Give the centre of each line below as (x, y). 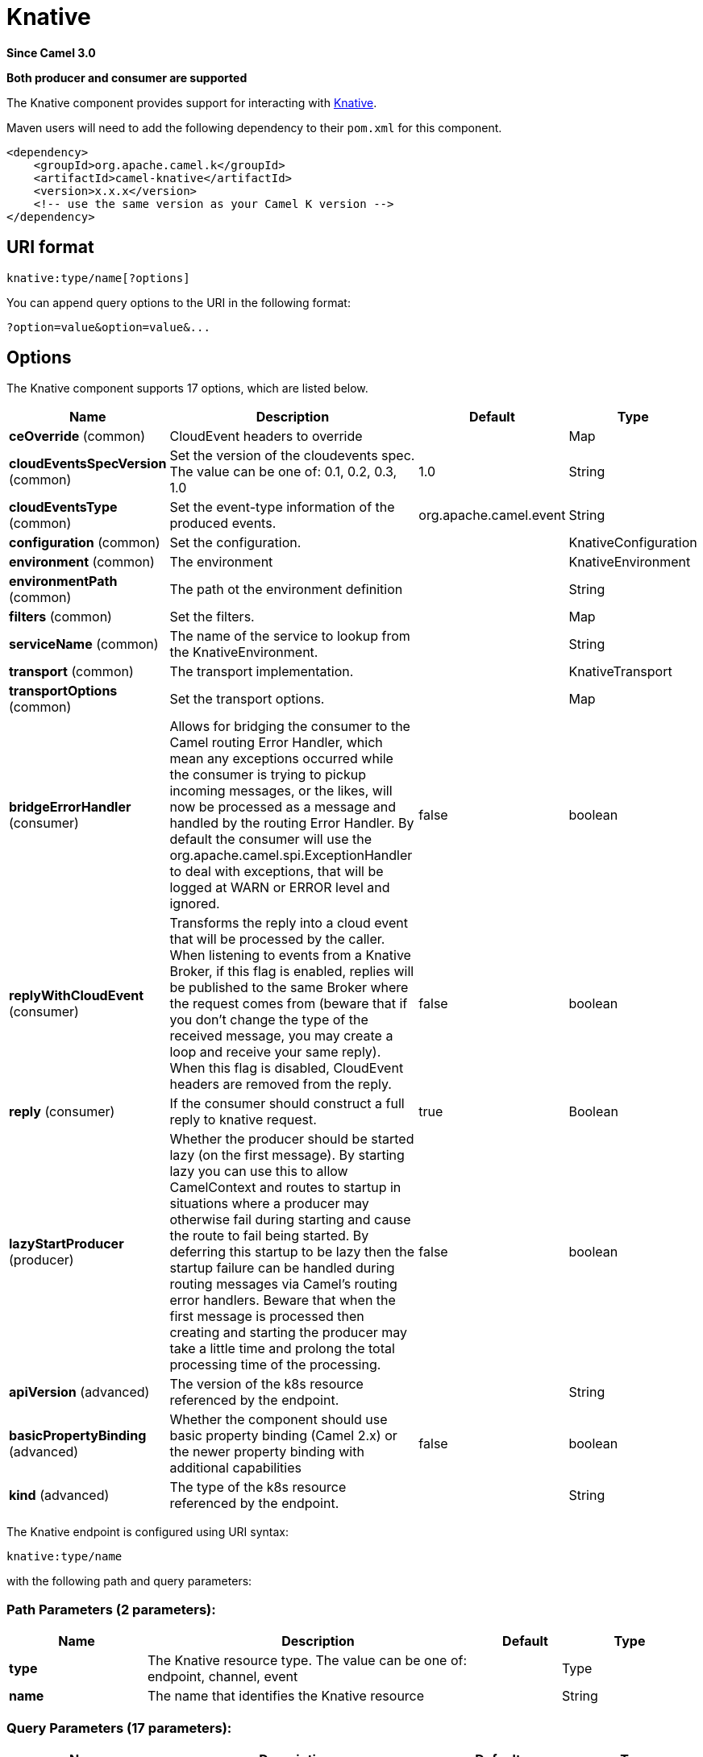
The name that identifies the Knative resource (286, 1696)
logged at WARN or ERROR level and (280, 888)
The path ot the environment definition (286, 590)
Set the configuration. (235, 543)
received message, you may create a (281, 1036)
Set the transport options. (247, 699)
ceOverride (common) (77, 436)
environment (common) (82, 562)
